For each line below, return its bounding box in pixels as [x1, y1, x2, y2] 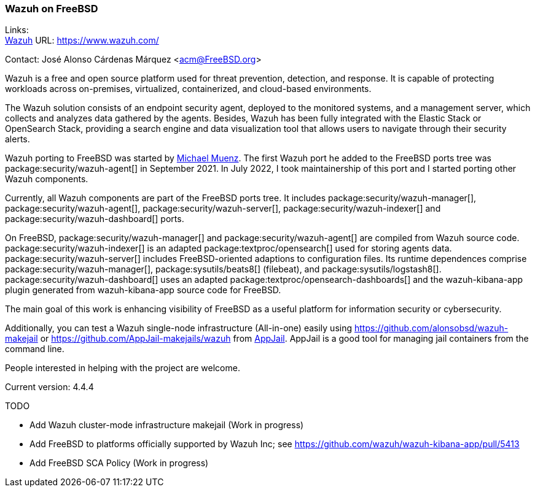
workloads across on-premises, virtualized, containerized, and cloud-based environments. [5, 83, 372, 94]
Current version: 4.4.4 [5, 382, 94, 393]
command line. [5, 344, 64, 355]
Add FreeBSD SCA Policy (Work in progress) [29, 458, 209, 469]
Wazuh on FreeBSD [5, 2, 98, 15]
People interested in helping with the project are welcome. [5, 363, 240, 374]
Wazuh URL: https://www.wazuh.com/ [5, 35, 159, 46]
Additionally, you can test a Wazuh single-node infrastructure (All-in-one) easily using [5, 323, 353, 334]
